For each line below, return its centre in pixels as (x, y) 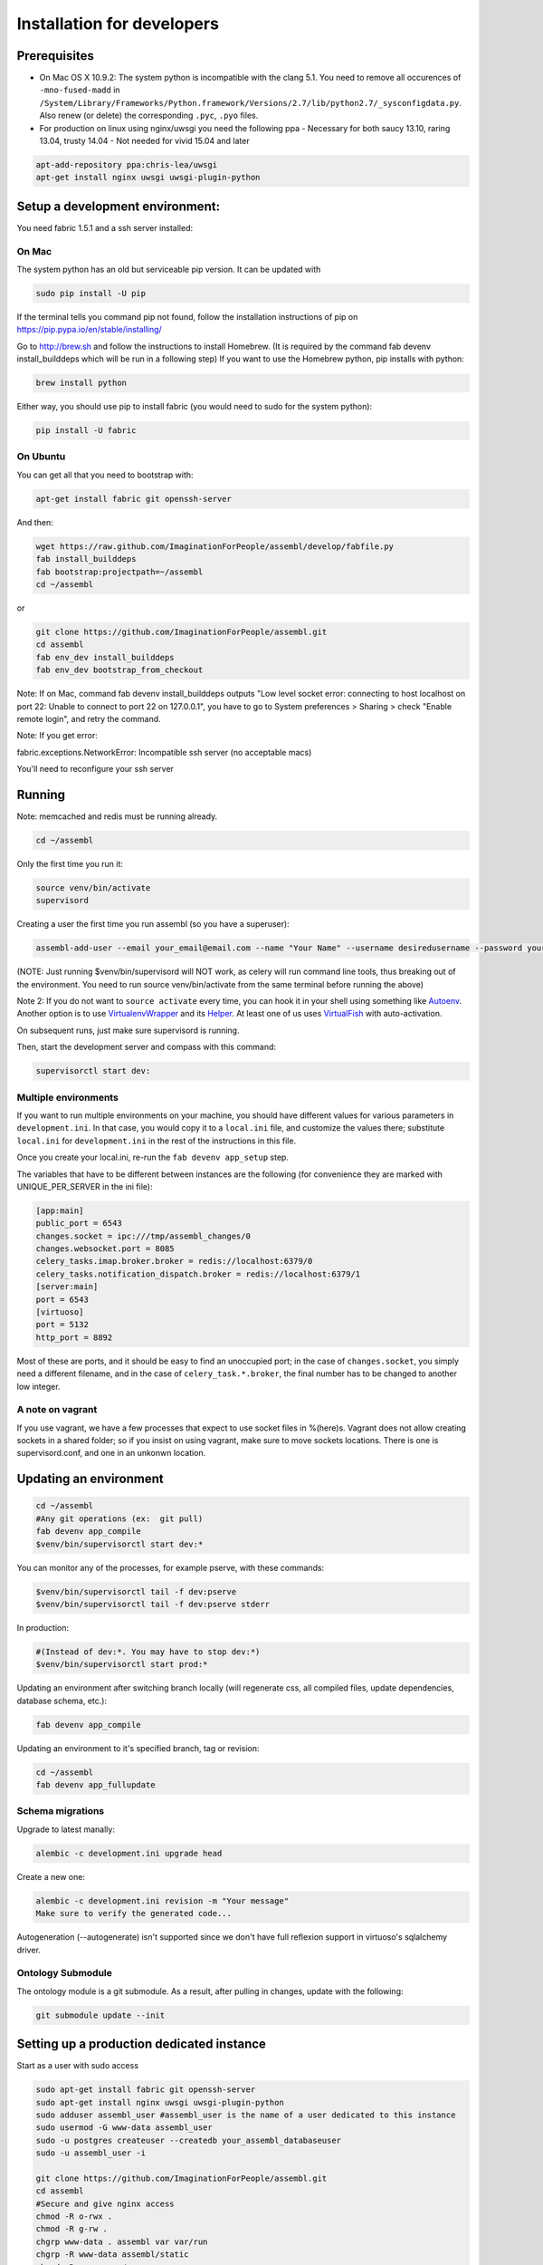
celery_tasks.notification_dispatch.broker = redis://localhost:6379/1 (198, 1274)
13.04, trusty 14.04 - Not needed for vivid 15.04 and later (144, 141)
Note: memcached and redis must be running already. (117, 816)
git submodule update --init (100, 2015)
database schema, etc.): (62, 1701)
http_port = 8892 (74, 1337)
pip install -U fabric (86, 431)
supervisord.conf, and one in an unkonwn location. (111, 1453)
